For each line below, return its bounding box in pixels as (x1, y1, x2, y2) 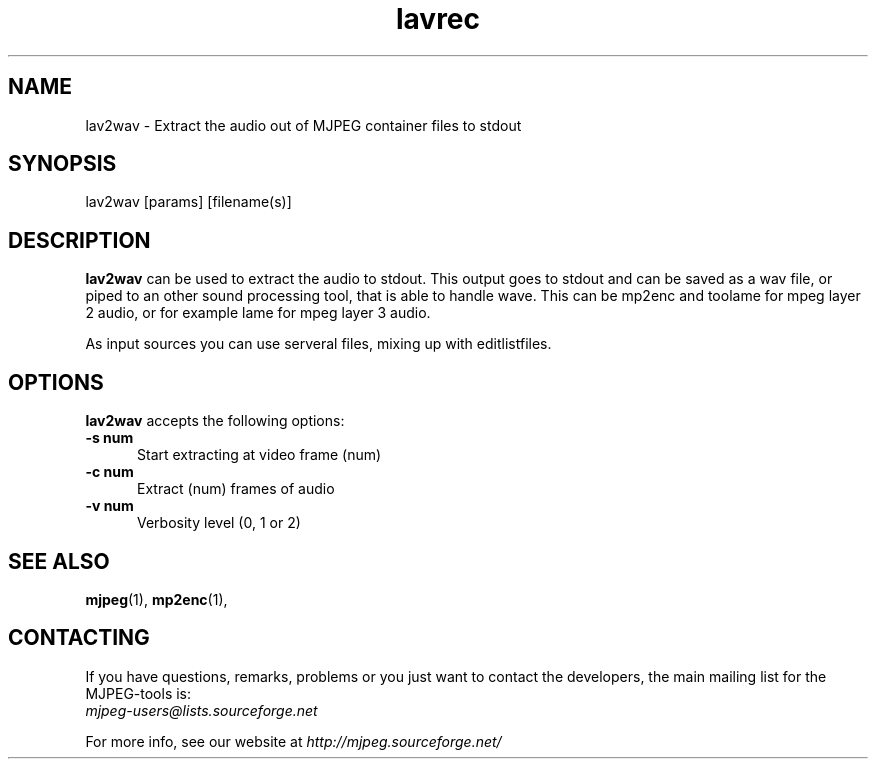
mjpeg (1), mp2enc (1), (85, 590, 228, 608)
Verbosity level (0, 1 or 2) (137, 514, 301, 532)
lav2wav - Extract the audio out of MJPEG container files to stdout (85, 116, 522, 134)
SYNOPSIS (8, 151, 117, 177)
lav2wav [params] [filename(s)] (85, 193, 292, 211)
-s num (85, 429, 134, 447)
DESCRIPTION (8, 227, 151, 253)
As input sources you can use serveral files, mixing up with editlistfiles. (85, 335, 552, 353)
